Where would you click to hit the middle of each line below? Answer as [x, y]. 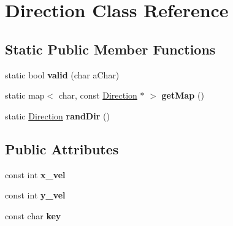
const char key [33, 215]
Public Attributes [62, 149]
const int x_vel [35, 174]
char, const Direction [98, 95]
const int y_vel [35, 195]
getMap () [183, 95]
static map [25, 95]
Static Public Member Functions [110, 49]
